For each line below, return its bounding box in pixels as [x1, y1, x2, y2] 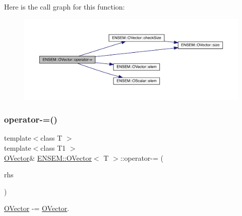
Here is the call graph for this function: [4, 2, 125, 12]
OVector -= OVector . [4, 203, 70, 213]
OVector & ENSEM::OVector [4, 152, 92, 163]
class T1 [40, 143, 66, 153]
